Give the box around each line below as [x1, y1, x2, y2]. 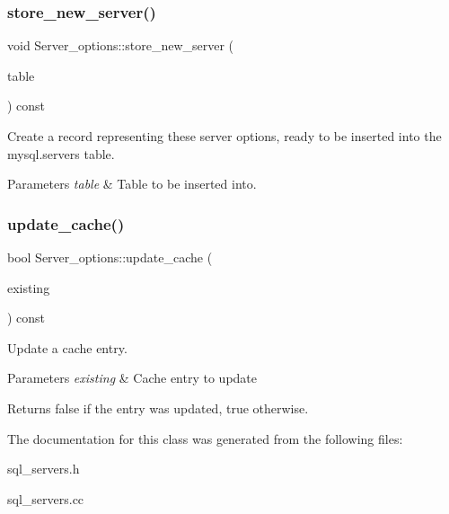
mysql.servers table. [7, 144, 115, 163]
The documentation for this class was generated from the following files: [7, 429, 403, 448]
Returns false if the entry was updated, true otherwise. [7, 398, 309, 417]
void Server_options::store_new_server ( [7, 36, 234, 55]
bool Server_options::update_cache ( [7, 248, 213, 266]
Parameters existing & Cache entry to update [7, 368, 257, 387]
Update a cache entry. [7, 338, 128, 357]
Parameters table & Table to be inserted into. [7, 174, 257, 193]
